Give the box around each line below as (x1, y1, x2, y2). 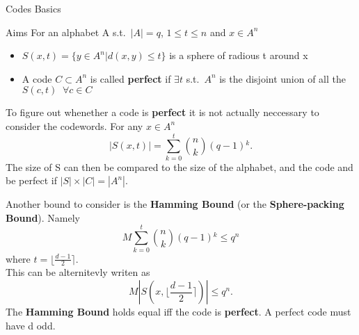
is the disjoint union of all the (219, 71, 346, 85)
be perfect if (6, 173, 57, 188)
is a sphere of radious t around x (169, 48, 308, 63)
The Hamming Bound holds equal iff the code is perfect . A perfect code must (6, 304, 351, 319)
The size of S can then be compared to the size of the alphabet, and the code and (6, 159, 353, 174)
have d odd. (6, 318, 56, 332)
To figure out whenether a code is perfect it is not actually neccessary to (6, 105, 319, 120)
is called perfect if (90, 71, 171, 85)
